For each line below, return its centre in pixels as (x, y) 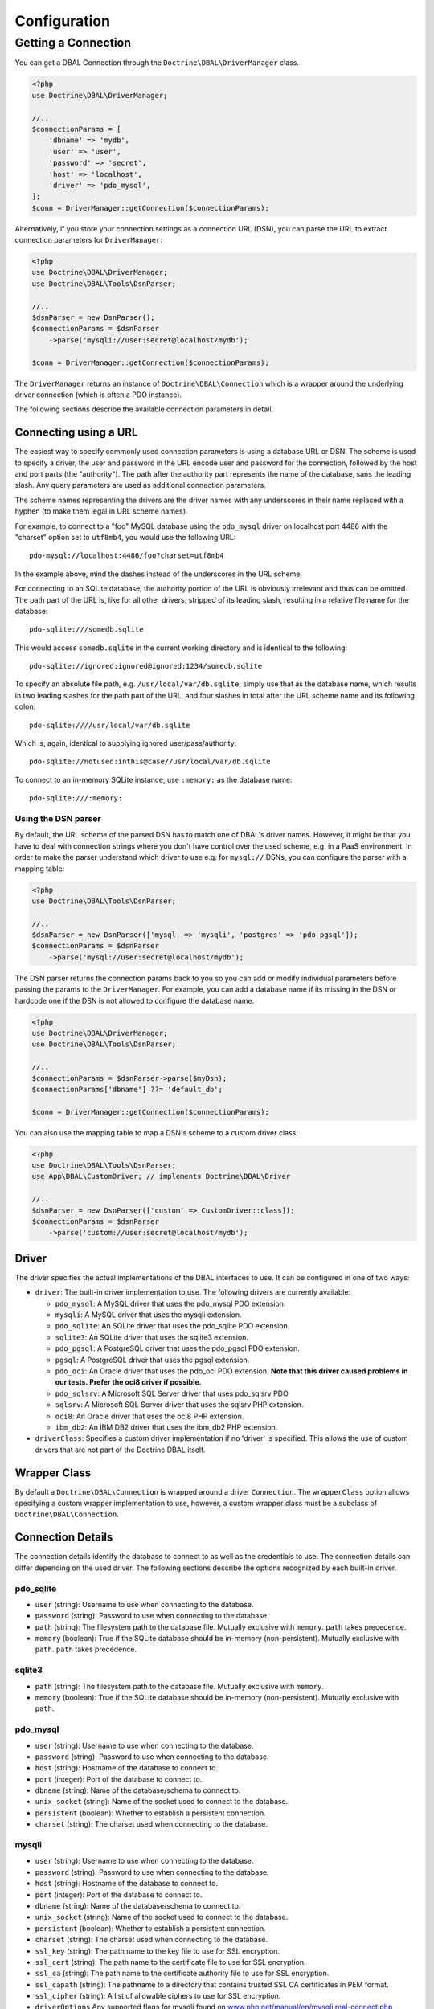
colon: (25, 706)
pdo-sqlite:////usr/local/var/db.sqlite (110, 725)
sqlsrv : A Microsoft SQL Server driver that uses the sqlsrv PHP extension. (179, 1405)
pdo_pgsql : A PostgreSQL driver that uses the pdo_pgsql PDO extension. (178, 1348)
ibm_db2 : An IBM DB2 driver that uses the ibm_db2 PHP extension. (166, 1427)
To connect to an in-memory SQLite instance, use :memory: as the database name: (154, 779)
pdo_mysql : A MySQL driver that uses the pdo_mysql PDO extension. (170, 1303)
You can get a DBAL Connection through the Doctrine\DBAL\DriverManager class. (157, 63)
